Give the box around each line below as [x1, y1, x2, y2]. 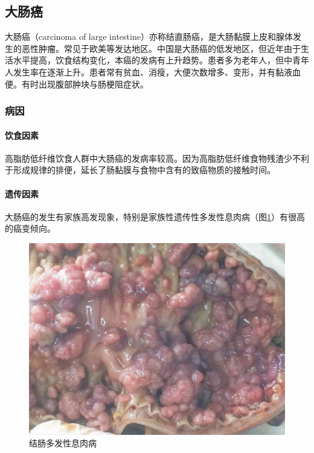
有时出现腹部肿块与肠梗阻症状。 [21, 77, 149, 90]
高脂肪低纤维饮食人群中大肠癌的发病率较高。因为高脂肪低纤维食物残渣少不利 [5, 151, 309, 164]
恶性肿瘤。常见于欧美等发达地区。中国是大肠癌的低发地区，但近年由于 [21, 42, 301, 54]
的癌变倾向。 [5, 222, 56, 235]
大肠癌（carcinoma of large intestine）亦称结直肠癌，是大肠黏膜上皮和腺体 [5, 30, 293, 43]
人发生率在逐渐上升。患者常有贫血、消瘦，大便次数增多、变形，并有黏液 [5, 65, 292, 78]
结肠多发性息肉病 [29, 437, 97, 449]
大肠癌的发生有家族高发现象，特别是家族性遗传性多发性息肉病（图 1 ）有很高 [5, 210, 305, 223]
